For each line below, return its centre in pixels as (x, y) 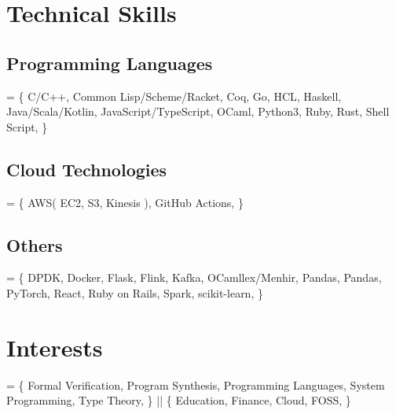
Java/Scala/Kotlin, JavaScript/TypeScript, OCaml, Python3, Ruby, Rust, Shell (198, 111)
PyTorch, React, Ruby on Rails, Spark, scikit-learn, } (135, 292)
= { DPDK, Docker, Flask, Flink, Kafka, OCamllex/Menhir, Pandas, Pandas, (194, 277)
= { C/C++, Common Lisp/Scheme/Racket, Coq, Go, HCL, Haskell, (174, 96)
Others (35, 244)
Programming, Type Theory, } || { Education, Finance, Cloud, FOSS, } (179, 400)
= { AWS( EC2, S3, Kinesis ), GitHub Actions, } (125, 202)
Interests (55, 347)
